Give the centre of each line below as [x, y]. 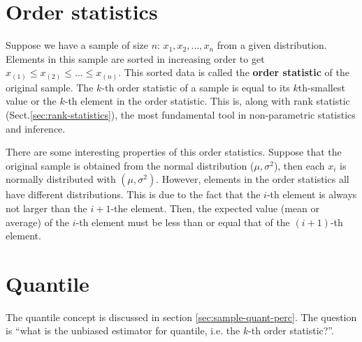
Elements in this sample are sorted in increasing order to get [135, 58]
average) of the [38, 222]
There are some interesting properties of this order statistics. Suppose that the [174, 152]
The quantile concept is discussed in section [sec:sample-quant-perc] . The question [181, 317]
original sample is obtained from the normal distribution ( [130, 165]
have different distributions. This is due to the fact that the [133, 194]
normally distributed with [61, 179]
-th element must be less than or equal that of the [183, 222]
